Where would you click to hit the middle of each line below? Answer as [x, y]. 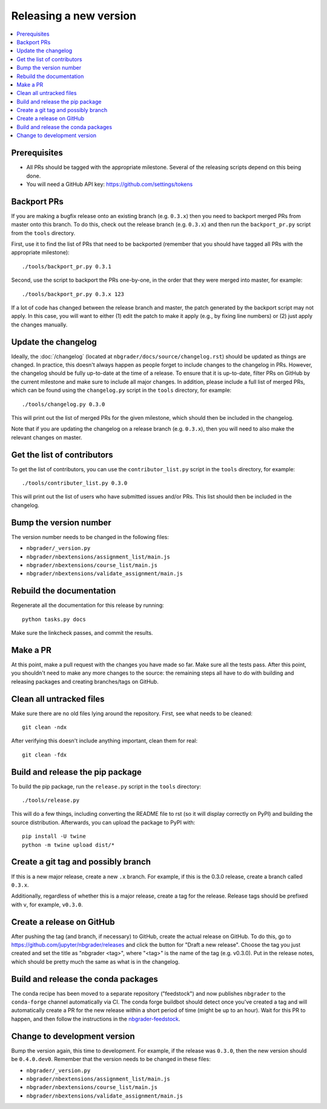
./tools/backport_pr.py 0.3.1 [67, 266]
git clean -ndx [45, 727]
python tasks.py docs [54, 619]
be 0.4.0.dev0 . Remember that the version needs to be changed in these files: [111, 1059]
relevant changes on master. [47, 437]
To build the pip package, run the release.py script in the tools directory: [106, 786]
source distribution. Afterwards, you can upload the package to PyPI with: [103, 822]
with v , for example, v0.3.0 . [47, 904]
